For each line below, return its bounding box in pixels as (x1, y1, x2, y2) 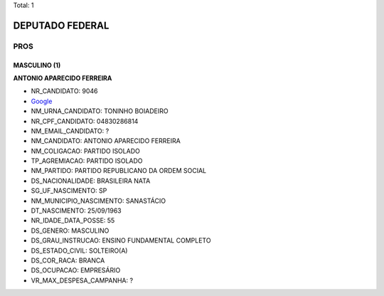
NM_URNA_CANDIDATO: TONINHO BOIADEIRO (31, 107, 169, 115)
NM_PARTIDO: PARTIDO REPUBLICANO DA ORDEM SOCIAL (31, 166, 207, 175)
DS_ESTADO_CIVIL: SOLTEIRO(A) (31, 246, 128, 255)
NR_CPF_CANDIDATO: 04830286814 (31, 117, 139, 125)
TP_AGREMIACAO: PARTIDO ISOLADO (31, 157, 143, 165)
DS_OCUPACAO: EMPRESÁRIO (31, 266, 121, 275)
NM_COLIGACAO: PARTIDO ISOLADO (31, 147, 140, 155)
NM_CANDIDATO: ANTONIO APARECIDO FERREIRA (31, 137, 181, 145)
